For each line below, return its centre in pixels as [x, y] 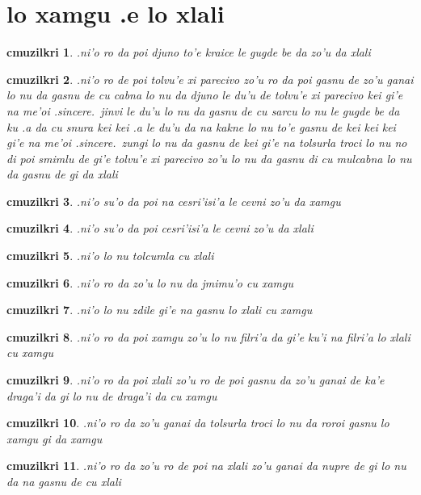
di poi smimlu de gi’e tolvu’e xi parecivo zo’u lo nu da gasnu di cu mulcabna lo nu [209, 158]
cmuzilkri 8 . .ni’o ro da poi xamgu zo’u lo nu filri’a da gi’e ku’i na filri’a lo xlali [208, 336]
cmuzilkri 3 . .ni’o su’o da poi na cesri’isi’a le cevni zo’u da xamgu [174, 201]
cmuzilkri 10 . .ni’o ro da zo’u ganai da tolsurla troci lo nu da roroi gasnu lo [198, 423]
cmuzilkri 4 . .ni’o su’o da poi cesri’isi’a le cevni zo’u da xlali [160, 228]
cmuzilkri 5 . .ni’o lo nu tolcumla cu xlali [110, 256]
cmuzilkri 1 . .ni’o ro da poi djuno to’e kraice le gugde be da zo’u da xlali [189, 52]
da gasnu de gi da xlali [62, 174]
